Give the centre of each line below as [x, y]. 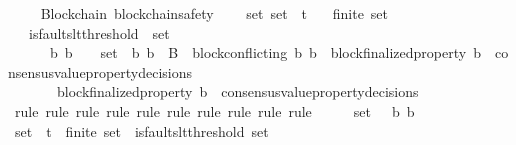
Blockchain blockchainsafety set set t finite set [214, 13]
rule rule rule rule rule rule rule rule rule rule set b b [214, 110]
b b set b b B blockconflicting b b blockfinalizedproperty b [265, 52]
